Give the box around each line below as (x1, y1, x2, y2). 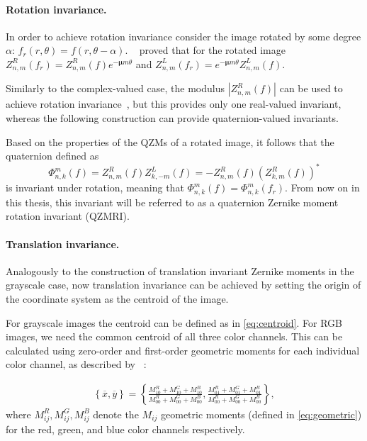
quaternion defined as (6, 148, 99, 163)
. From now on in (285, 180, 360, 195)
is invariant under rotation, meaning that (6, 180, 184, 195)
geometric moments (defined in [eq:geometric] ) (161, 406, 362, 421)
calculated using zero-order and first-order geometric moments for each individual (6, 342, 360, 357)
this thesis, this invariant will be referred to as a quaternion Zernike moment (6, 194, 339, 209)
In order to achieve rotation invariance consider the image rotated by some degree (6, 28, 361, 43)
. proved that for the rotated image (125, 43, 286, 57)
